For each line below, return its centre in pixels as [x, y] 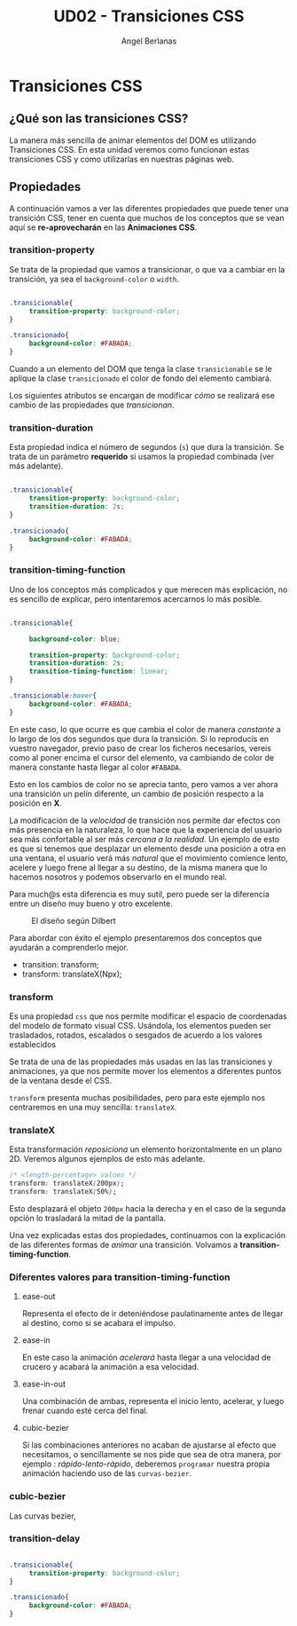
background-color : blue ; [75, 639]
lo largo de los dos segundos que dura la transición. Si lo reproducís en [139, 738]
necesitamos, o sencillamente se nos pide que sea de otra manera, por [152, 1455]
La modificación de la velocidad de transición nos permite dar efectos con [145, 820]
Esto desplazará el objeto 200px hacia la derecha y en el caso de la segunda [148, 1208]
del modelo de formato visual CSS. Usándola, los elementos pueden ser [141, 1026]
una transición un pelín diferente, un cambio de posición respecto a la [137, 793]
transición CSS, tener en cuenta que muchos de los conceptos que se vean [147, 217]
